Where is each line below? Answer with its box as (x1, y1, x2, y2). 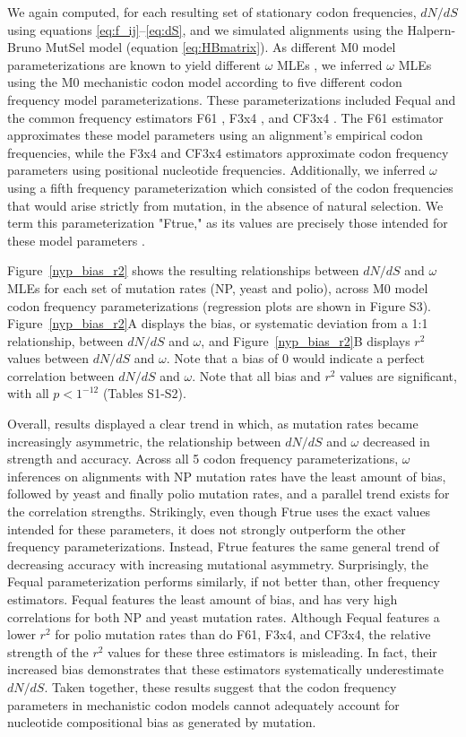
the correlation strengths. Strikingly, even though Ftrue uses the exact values (7, 502, 431, 521)
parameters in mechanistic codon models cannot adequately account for (7, 695, 400, 714)
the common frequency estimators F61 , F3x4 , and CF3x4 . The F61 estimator (7, 108, 444, 126)
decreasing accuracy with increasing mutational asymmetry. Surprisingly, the (7, 554, 428, 573)
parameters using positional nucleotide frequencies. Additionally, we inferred (7, 160, 426, 179)
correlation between (7, 366, 115, 385)
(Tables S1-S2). (102, 384, 186, 403)
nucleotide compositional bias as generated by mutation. (7, 713, 316, 732)
